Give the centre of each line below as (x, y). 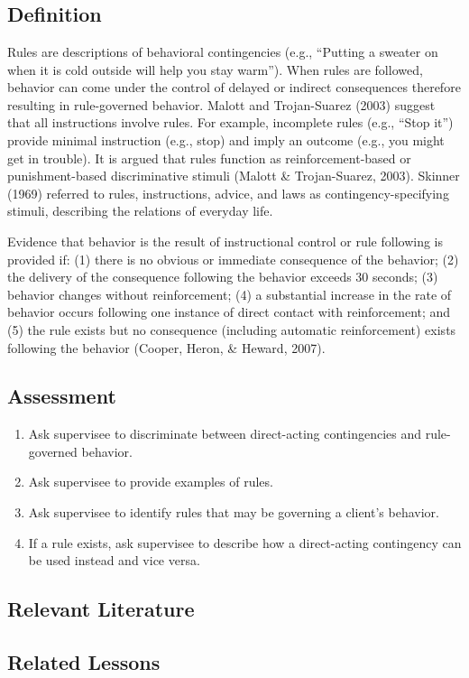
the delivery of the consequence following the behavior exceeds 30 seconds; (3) (223, 277)
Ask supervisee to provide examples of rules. (151, 482)
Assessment (62, 396)
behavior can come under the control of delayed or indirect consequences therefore (234, 87)
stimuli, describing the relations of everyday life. (140, 211)
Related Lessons (84, 662)
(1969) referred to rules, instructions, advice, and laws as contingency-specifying (228, 193)
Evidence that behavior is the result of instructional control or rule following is (225, 241)
